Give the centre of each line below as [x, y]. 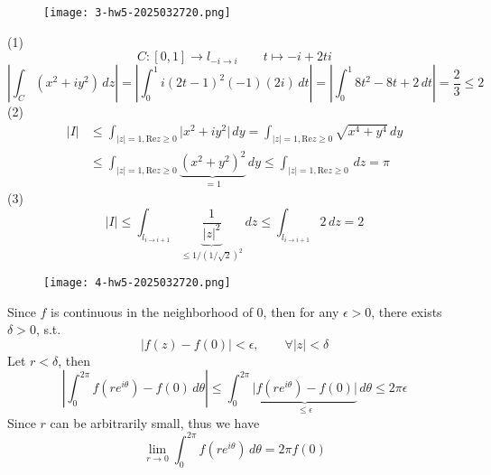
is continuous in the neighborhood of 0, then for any [195, 311]
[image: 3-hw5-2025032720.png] [137, 13]
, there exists [407, 311]
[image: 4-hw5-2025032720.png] [137, 282]
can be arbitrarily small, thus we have [155, 422]
